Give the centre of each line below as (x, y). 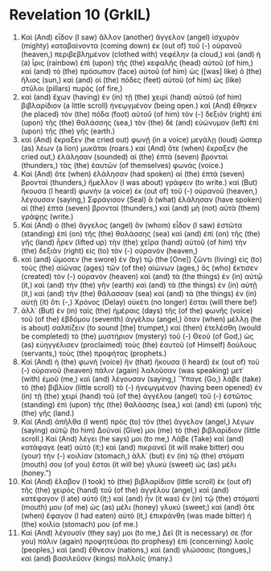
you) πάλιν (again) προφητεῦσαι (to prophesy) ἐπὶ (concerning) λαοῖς (137, 541)
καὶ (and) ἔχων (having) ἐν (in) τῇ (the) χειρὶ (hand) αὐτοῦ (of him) (131, 97)
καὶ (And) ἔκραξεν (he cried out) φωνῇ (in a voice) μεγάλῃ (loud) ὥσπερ (141, 139)
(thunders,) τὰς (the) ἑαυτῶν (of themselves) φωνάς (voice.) (122, 165)
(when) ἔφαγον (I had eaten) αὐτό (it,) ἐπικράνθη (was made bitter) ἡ (136, 516)
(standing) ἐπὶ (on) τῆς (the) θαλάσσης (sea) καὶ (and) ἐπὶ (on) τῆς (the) (140, 233)
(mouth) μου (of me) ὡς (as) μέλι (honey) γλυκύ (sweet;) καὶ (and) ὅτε (138, 507)
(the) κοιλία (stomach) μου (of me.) (80, 524)
